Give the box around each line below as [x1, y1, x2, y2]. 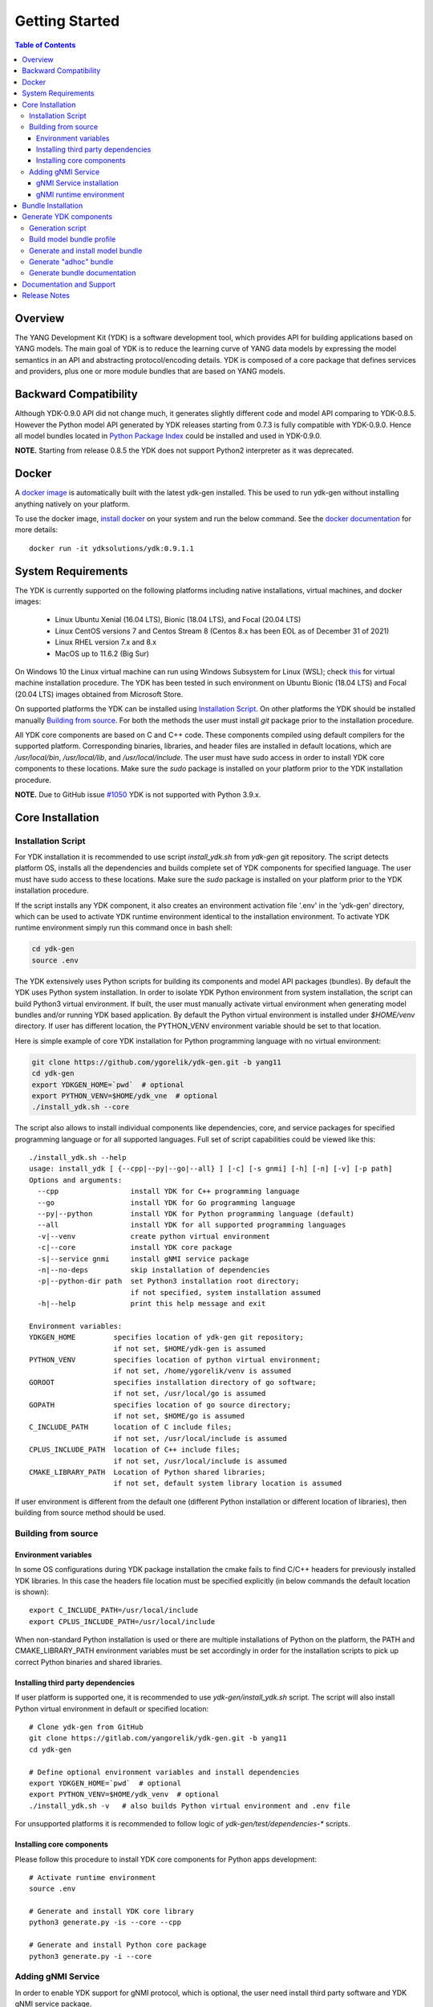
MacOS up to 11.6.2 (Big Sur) [55, 649, 150, 658]
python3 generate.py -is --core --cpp [29, 1918, 182, 1927]
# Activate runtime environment [29, 1873, 156, 1882]
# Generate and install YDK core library [29, 1907, 194, 1916]
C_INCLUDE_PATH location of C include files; [29, 1423, 233, 1432]
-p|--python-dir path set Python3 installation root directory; [37, 1276, 300, 1286]
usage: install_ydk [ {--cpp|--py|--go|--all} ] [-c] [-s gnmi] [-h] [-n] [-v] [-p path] [29, 1164, 393, 1174]
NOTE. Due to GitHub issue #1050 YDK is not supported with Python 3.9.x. [14, 789, 261, 799]
